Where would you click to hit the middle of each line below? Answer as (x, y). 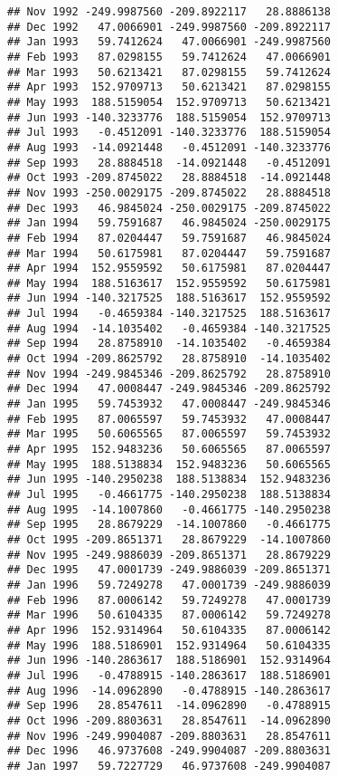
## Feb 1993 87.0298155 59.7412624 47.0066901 (169, 57)
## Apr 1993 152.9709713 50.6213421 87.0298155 (169, 87)
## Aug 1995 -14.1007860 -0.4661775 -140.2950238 (169, 509)
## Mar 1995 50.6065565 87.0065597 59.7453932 (169, 434)
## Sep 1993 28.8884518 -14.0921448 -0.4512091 (169, 163)
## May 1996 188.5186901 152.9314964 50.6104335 (169, 645)
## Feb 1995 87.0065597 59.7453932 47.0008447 (169, 419)
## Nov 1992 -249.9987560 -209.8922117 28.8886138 (169, 12)
